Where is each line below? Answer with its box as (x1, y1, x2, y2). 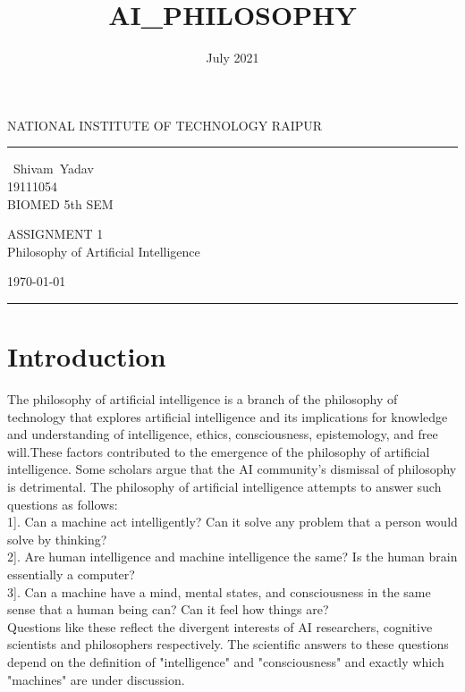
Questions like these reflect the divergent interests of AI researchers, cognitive (7, 617, 433, 636)
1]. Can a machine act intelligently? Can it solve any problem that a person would (7, 512, 458, 531)
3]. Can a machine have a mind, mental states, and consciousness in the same (7, 582, 431, 601)
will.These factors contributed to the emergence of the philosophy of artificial (7, 442, 430, 460)
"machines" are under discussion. (7, 670, 185, 688)
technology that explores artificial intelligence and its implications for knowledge (7, 407, 448, 426)
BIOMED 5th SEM (7, 194, 114, 213)
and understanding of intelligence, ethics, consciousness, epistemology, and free (7, 425, 438, 443)
